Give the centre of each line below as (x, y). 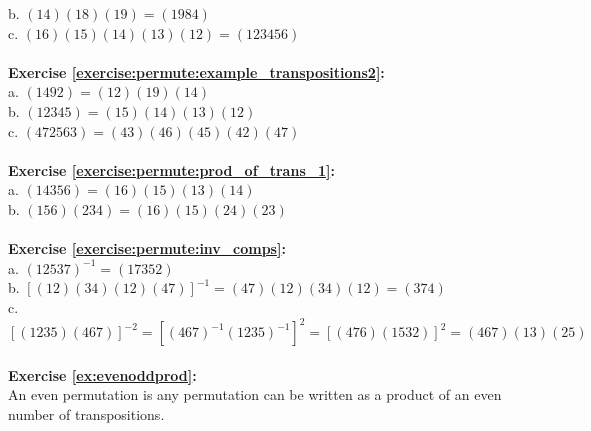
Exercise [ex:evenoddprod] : (102, 374)
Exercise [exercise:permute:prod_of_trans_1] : (171, 169)
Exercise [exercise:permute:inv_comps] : (147, 248)
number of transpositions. (86, 413)
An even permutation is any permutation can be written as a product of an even (255, 394)
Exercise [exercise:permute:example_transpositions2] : (196, 71)
